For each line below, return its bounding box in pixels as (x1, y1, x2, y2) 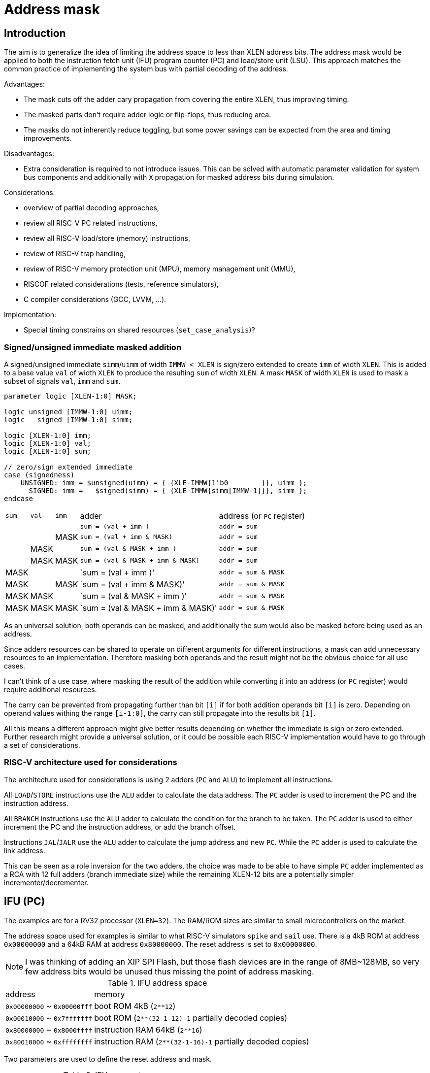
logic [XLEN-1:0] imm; (4, 431, 92, 439)
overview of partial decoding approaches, (24, 203, 159, 212)
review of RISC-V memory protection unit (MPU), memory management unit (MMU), (24, 265, 296, 273)
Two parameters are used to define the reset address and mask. (4, 1054, 212, 1063)
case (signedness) (4, 470, 75, 479)
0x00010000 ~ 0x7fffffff (5, 1012, 93, 1023)
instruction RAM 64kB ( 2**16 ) (94, 1024, 202, 1035)
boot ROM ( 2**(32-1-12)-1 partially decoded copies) (94, 1012, 288, 1023)
